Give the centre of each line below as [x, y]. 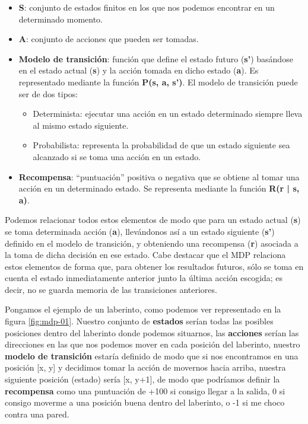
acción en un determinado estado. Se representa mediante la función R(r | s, [159, 188]
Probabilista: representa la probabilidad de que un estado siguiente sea [161, 145]
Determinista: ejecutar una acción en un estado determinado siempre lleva [168, 114]
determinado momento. [61, 19]
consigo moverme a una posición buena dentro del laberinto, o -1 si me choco [145, 402]
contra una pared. [37, 414]
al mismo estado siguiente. [81, 125]
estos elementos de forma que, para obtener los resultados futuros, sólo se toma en [154, 266]
